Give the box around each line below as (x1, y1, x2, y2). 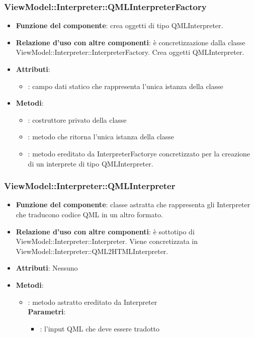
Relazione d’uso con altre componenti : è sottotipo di (16, 226, 195, 236)
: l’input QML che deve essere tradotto (40, 323, 160, 333)
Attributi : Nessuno (16, 263, 78, 273)
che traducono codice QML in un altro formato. (16, 209, 163, 219)
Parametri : (28, 306, 66, 317)
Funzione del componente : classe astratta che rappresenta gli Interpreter (16, 199, 250, 210)
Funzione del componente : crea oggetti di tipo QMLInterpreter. (16, 20, 223, 31)
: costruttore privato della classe (28, 114, 127, 125)
